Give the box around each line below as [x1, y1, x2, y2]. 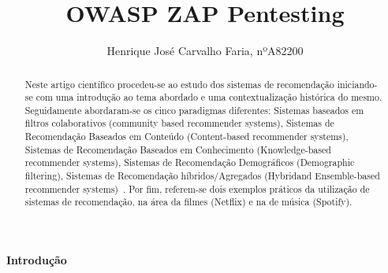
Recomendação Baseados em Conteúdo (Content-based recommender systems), [24, 130, 349, 143]
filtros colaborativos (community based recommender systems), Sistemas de [24, 116, 334, 130]
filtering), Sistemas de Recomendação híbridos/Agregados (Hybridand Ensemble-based [24, 169, 380, 183]
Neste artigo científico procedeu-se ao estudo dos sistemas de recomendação [24, 77, 334, 90]
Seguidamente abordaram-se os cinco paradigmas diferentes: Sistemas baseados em [24, 103, 364, 116]
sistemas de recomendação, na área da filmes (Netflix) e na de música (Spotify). [24, 195, 353, 208]
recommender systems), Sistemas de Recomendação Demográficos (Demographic [24, 156, 355, 169]
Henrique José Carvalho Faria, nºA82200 [106, 42, 304, 59]
